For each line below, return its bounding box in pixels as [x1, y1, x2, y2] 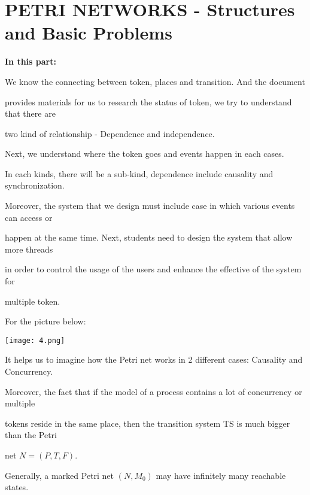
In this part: [5, 55, 56, 68]
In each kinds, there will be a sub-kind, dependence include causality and [5, 167, 273, 180]
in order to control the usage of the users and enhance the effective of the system [5, 263, 302, 275]
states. [5, 481, 29, 493]
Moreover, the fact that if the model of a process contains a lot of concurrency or [5, 385, 302, 397]
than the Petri [5, 429, 57, 441]
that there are [5, 107, 56, 120]
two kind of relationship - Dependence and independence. [5, 127, 215, 139]
